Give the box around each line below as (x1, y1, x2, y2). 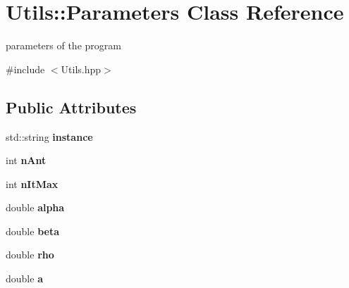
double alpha (6, 200, 65, 215)
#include (6, 61, 45, 76)
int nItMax (6, 176, 59, 191)
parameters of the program (6, 38, 121, 53)
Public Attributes (6, 96, 137, 118)
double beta (6, 223, 59, 238)
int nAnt (6, 153, 47, 168)
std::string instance (6, 129, 93, 144)
